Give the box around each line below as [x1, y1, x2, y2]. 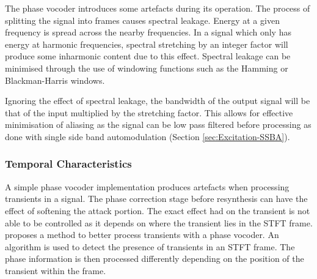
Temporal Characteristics [5, 156, 132, 171]
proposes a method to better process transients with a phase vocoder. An [5, 228, 279, 241]
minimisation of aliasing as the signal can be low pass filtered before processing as [5, 118, 312, 131]
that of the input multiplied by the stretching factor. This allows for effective [5, 106, 293, 119]
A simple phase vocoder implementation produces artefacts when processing [5, 180, 290, 193]
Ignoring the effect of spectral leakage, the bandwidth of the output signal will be [5, 94, 310, 107]
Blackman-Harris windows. [5, 73, 105, 86]
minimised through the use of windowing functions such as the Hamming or [5, 61, 288, 74]
